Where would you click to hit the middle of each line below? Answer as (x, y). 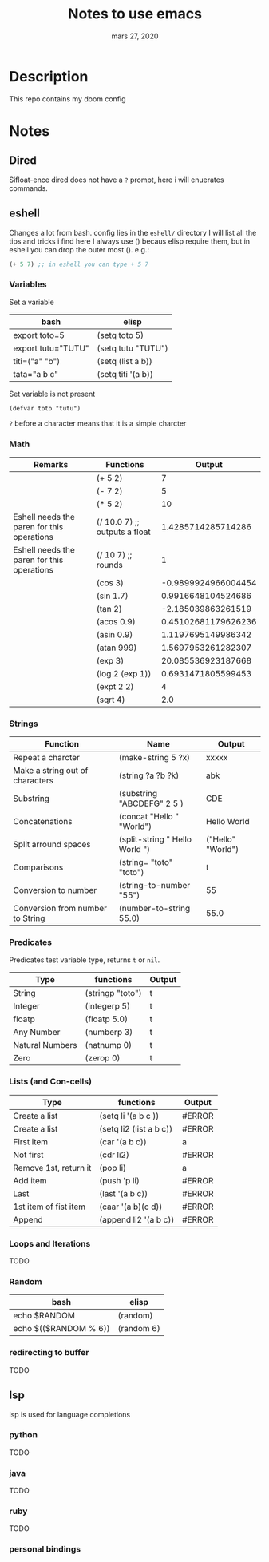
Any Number (37, 1032)
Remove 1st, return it (52, 1168)
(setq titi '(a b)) (125, 374)
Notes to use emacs (135, 14)
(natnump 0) (109, 1045)
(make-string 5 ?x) (154, 758)
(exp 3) (110, 660)
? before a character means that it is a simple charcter (98, 423)
